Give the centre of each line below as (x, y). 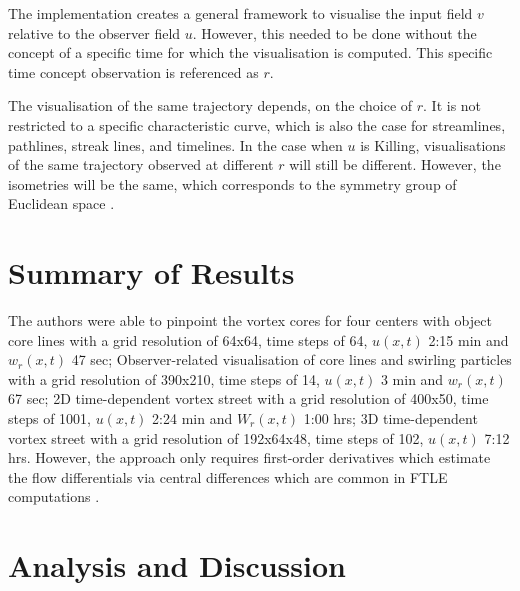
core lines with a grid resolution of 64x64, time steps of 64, (188, 339)
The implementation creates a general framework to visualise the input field (240, 13)
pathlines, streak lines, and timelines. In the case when (175, 144)
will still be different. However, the (395, 164)
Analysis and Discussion (177, 565)
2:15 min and (468, 339)
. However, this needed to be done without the (334, 32)
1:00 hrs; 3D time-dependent (390, 418)
